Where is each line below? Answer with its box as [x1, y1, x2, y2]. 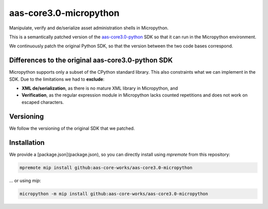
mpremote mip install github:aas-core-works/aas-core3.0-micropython [19, 165, 193, 170]
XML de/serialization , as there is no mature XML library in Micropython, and [21, 85, 178, 92]
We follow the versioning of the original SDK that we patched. [9, 125, 135, 131]
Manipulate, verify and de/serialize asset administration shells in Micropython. [9, 25, 169, 31]
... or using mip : [9, 177, 41, 184]
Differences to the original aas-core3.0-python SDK [9, 56, 173, 65]
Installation [9, 138, 45, 147]
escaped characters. [21, 99, 64, 105]
